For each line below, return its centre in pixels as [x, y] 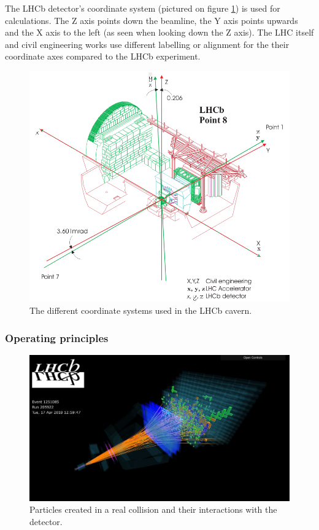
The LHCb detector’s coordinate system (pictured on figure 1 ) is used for [143, 8]
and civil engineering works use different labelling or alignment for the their [147, 44]
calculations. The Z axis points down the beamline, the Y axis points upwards [152, 20]
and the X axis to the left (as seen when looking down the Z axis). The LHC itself [159, 32]
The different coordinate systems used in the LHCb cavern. [141, 310]
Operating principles [57, 337]
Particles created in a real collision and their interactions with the [153, 509]
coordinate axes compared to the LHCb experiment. [103, 56]
